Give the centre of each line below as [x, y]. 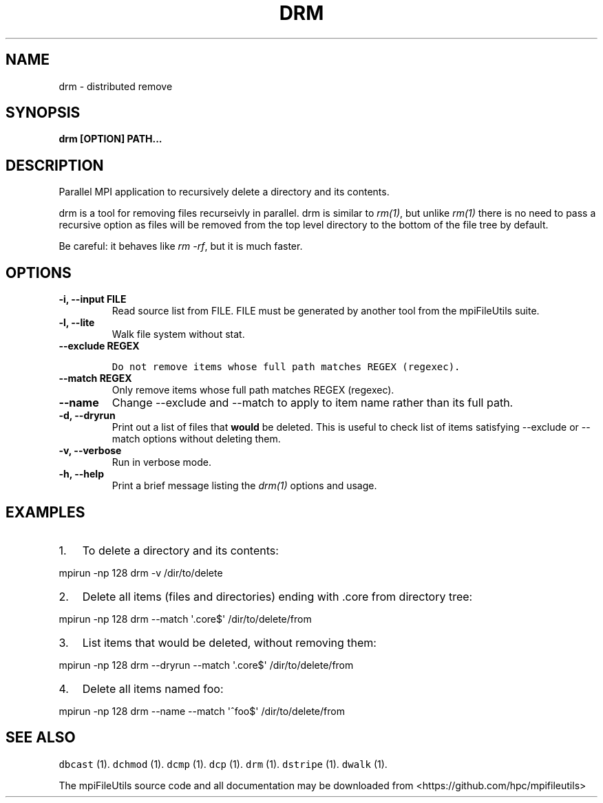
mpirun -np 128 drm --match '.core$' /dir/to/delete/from [185, 619]
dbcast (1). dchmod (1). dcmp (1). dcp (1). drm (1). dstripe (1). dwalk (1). [223, 764]
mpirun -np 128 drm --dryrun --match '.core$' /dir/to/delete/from [206, 665]
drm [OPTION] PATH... [110, 139]
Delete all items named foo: [153, 688]
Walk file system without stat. [178, 334]
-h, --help [81, 474]
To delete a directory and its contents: [180, 550]
